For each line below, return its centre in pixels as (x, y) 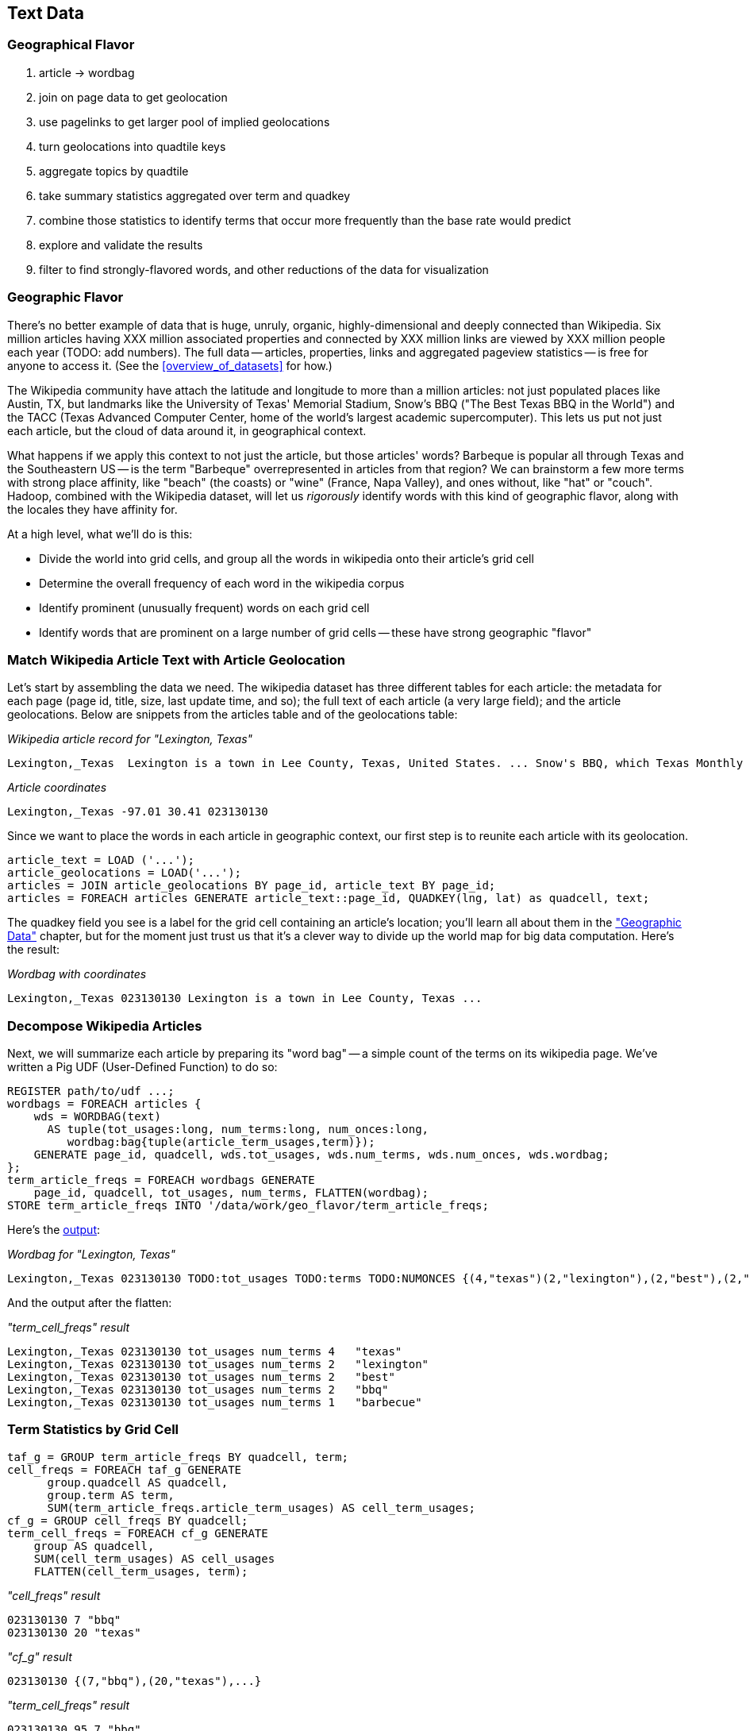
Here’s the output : (54, 1230)
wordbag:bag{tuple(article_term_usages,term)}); (221, 1142)
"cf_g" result (40, 1656)
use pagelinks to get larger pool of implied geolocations (185, 121)
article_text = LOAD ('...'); (101, 860)
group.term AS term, (111, 1495)
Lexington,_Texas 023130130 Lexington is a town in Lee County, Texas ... (245, 999)
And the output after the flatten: (90, 1303)
